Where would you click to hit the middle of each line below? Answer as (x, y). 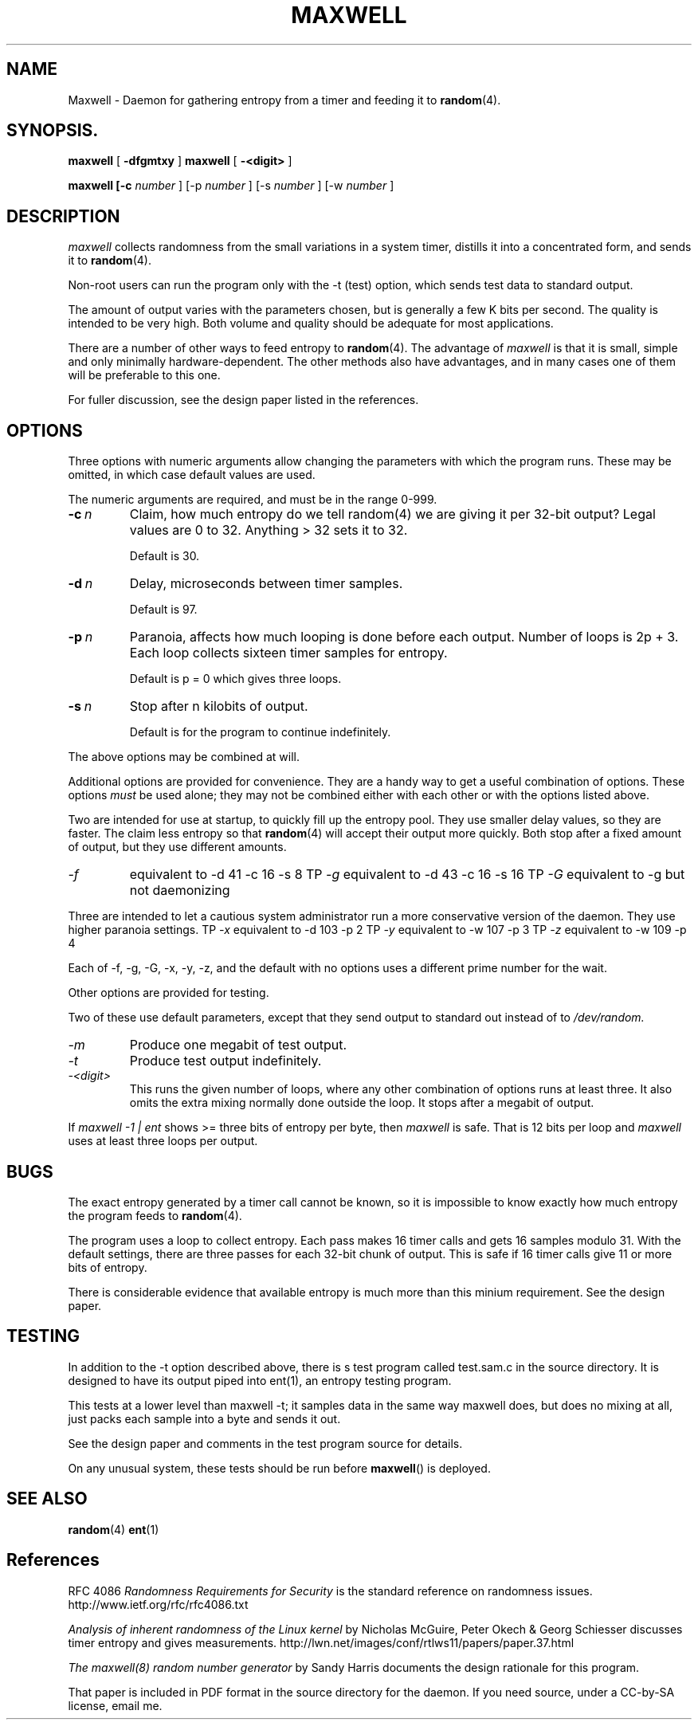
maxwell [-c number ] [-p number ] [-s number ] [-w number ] (231, 186)
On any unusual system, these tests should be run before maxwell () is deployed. (279, 1468)
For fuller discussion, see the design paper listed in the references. (243, 400)
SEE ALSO (47, 1499)
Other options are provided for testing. (169, 993)
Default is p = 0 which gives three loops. (235, 679)
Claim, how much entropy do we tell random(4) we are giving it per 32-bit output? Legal (392, 514)
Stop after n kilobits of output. (219, 706)
